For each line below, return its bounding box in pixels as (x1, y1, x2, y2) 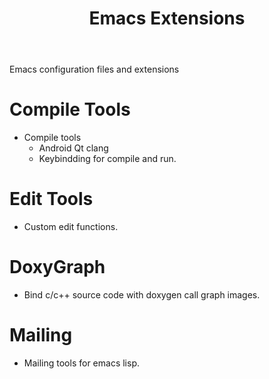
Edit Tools (9, 188, 94, 211)
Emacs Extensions (88, 7, 246, 30)
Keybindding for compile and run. (38, 153, 177, 165)
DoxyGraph (9, 256, 106, 279)
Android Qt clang (38, 142, 109, 154)
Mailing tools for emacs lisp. (23, 357, 140, 369)
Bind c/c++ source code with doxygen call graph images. (23, 289, 261, 301)
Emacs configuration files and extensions (9, 63, 180, 76)
